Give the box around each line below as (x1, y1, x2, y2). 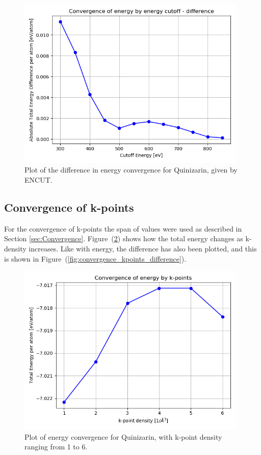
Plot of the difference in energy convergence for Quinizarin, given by (24, 164, 238, 175)
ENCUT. (24, 174, 53, 185)
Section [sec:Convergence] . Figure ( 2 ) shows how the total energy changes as (4, 233, 243, 244)
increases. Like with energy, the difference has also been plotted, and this (29, 243, 257, 253)
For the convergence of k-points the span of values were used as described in (4, 223, 242, 234)
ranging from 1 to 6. (24, 441, 88, 452)
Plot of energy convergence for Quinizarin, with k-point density (24, 431, 222, 442)
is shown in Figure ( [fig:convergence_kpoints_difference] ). (4, 253, 187, 264)
